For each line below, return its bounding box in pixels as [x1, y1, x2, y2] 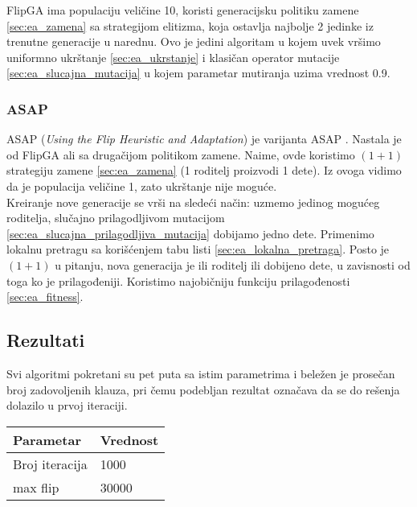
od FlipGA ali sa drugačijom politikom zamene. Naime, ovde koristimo [6, 146, 355, 163]
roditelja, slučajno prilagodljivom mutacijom [6, 209, 225, 226]
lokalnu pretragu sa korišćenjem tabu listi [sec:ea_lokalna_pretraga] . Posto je [6, 241, 390, 258]
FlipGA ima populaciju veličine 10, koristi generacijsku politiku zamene [6, 2, 359, 18]
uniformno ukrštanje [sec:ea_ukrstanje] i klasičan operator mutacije [6, 48, 340, 65]
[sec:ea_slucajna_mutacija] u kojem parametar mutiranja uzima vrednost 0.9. [6, 64, 390, 81]
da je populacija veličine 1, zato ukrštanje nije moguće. [6, 177, 277, 194]
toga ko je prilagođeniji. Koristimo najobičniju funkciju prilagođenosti [6, 272, 350, 289]
